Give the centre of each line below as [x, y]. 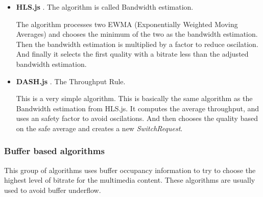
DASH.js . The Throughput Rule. [71, 81]
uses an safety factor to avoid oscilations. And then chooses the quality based [137, 118]
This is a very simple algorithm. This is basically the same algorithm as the [134, 98]
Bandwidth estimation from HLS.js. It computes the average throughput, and [138, 108]
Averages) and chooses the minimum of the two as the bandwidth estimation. [137, 34]
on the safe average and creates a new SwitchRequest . [99, 128]
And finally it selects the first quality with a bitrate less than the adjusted [132, 54]
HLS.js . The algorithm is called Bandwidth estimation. [105, 7]
